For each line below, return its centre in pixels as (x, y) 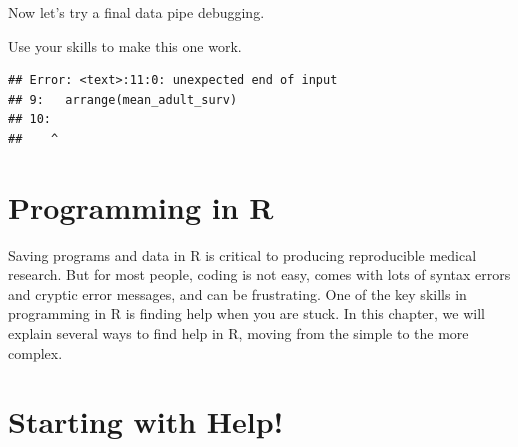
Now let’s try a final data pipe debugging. (136, 12)
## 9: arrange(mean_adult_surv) (123, 99)
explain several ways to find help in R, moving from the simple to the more (238, 333)
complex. (35, 352)
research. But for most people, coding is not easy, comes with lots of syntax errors (259, 274)
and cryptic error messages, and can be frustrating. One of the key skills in (237, 293)
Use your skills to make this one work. (125, 45)
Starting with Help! (146, 421)
